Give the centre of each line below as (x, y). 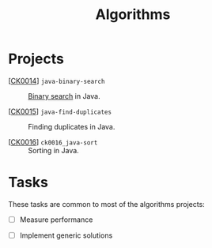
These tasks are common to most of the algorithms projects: (107, 204)
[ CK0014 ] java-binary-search (57, 81)
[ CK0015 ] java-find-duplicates (60, 111)
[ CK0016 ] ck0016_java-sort (53, 142)
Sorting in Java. (53, 150)
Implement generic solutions (66, 235)
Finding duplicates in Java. (72, 126)
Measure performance (56, 220)
